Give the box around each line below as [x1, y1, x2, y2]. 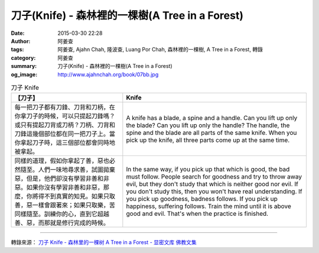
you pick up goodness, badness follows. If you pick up [126, 195, 278, 203]
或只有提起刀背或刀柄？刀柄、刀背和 [14, 121, 115, 129]
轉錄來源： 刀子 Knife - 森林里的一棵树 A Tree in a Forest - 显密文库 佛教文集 [11, 239, 197, 246]
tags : [11, 46, 24, 53]
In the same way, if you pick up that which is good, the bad [126, 166, 290, 174]
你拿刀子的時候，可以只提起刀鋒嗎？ [14, 112, 115, 121]
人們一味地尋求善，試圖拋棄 [38, 166, 115, 174]
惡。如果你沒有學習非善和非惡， [14, 183, 103, 192]
